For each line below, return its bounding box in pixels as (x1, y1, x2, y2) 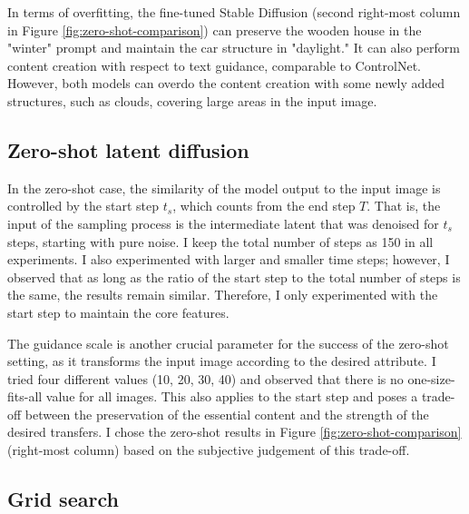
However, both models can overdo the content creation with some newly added (7, 74, 445, 93)
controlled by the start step (7, 196, 160, 215)
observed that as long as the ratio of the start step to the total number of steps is (7, 267, 461, 286)
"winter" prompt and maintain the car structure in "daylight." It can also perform (7, 38, 460, 57)
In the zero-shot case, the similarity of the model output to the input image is (7, 178, 441, 197)
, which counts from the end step (172, 196, 356, 215)
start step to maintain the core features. (7, 302, 230, 321)
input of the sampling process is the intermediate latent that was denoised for (7, 213, 439, 232)
